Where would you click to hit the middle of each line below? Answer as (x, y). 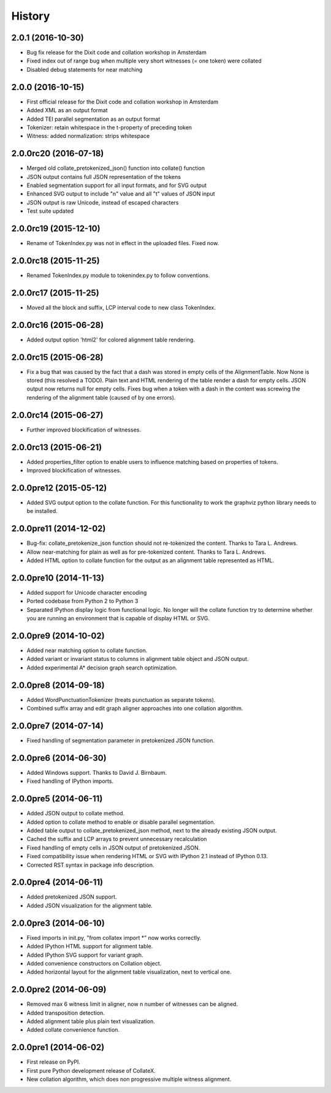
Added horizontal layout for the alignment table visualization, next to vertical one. (129, 972)
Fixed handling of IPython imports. (70, 781)
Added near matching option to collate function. (87, 650)
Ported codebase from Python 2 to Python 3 (82, 601)
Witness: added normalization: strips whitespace (88, 136)
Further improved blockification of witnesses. (84, 430)
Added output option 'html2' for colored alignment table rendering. (111, 340)
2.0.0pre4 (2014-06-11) (57, 882)
